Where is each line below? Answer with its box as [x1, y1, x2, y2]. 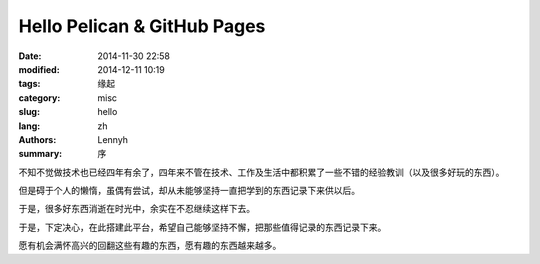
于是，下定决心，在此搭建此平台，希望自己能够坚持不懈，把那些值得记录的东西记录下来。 [18, 221, 387, 233]
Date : [18, 50, 42, 62]
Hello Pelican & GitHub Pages [18, 15, 266, 37]
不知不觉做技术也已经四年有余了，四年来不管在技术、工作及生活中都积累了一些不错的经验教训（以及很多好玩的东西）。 [18, 166, 505, 178]
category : [18, 91, 61, 104]
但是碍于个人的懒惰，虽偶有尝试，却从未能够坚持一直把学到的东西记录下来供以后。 [18, 185, 360, 197]
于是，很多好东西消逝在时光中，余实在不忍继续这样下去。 [18, 203, 255, 215]
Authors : [18, 133, 57, 145]
